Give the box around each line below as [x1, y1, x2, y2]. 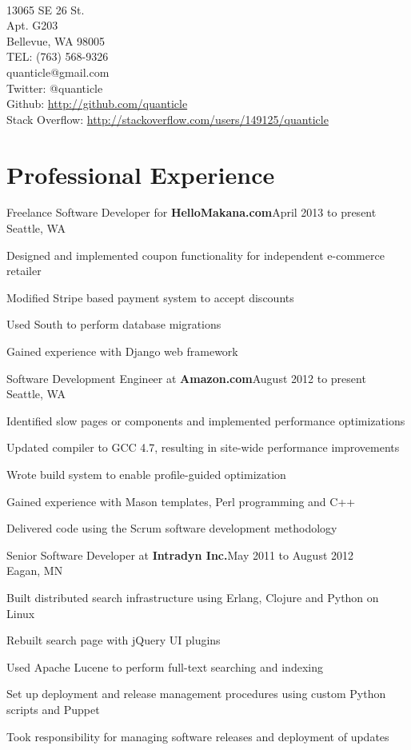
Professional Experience [6, 158, 275, 190]
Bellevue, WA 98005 [6, 32, 106, 49]
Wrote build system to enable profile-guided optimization [6, 466, 286, 482]
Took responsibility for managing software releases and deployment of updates [6, 728, 389, 744]
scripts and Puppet [6, 700, 100, 717]
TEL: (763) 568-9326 [6, 48, 109, 65]
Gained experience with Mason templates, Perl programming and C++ [6, 493, 356, 509]
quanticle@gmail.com [6, 63, 110, 80]
